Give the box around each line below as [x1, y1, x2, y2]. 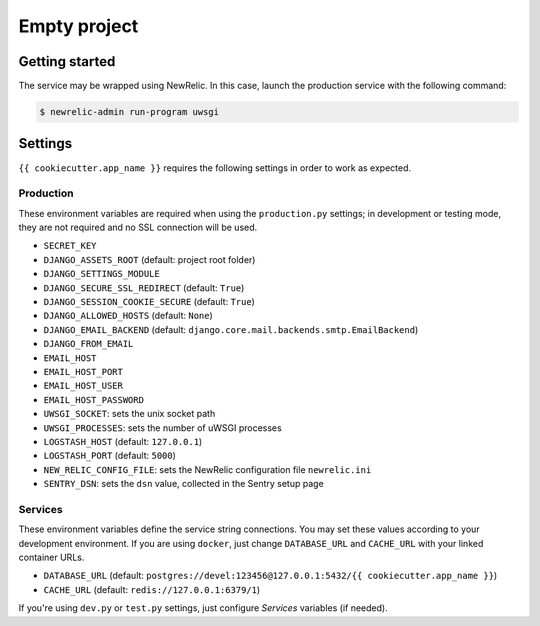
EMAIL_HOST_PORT [43, 366, 124, 377]
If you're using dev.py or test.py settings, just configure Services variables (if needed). [18, 602, 389, 614]
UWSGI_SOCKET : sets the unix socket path [43, 408, 216, 420]
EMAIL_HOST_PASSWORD [43, 394, 145, 405]
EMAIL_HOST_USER [43, 380, 124, 392]
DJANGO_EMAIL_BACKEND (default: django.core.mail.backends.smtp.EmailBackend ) [43, 323, 419, 335]
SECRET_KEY [43, 240, 97, 252]
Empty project [18, 15, 139, 37]
